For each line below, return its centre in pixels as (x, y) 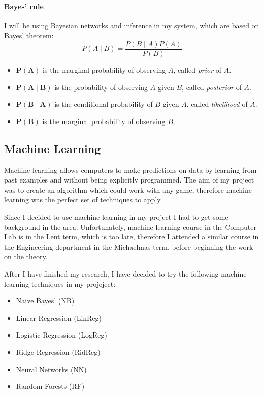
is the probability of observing (101, 87)
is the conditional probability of (104, 104)
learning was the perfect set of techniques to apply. (83, 200)
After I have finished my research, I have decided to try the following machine (125, 273)
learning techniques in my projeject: (60, 283)
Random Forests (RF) (50, 386)
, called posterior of (212, 87)
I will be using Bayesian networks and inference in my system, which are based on (132, 25)
